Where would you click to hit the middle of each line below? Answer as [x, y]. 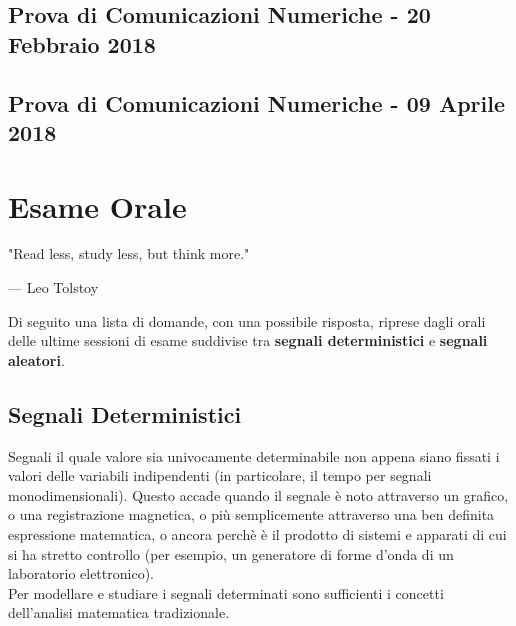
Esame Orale [97, 205]
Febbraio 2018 [82, 43]
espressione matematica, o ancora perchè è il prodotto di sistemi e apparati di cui [257, 534]
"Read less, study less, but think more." [129, 253]
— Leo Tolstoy [53, 287]
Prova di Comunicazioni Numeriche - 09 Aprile [256, 102]
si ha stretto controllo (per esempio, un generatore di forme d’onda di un [231, 553]
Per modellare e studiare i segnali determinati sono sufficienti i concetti [226, 592]
